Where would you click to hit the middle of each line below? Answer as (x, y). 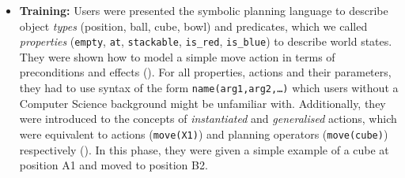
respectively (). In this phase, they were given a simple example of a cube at (204, 149)
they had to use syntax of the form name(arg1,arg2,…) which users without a (209, 88)
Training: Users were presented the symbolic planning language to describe (204, 10)
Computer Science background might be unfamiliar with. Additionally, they (202, 103)
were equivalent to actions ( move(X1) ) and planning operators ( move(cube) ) (204, 133)
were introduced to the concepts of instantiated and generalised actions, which (208, 119)
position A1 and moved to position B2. (114, 165)
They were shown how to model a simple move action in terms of (177, 56)
